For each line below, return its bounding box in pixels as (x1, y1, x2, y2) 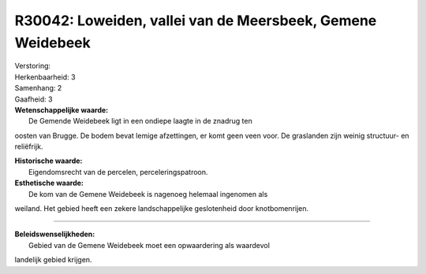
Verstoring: (14, 61, 51, 71)
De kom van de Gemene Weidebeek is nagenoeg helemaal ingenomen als (28, 189, 268, 198)
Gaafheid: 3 (14, 94, 53, 104)
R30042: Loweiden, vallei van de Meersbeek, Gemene (14, 12, 377, 29)
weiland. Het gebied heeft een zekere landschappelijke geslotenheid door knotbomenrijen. (14, 204, 309, 213)
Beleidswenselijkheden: (14, 229, 95, 239)
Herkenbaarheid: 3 (14, 72, 76, 82)
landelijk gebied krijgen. (14, 255, 92, 265)
